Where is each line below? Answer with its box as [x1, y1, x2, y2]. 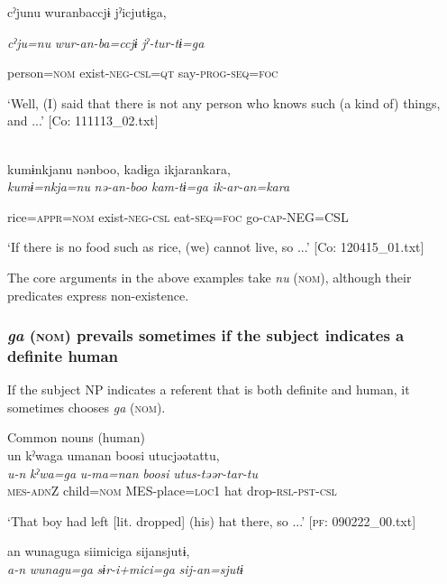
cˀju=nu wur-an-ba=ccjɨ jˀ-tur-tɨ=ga [7, 32, 205, 51]
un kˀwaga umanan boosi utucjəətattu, [7, 446, 220, 465]
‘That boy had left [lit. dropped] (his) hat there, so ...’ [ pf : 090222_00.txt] [7, 511, 416, 530]
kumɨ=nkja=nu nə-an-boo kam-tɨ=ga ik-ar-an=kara [7, 177, 290, 196]
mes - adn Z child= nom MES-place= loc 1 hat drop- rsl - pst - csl [7, 481, 337, 500]
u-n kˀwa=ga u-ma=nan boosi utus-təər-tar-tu [7, 463, 259, 482]
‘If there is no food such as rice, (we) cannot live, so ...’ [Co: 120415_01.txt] [7, 237, 424, 256]
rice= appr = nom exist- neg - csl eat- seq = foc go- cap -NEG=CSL [7, 207, 349, 226]
